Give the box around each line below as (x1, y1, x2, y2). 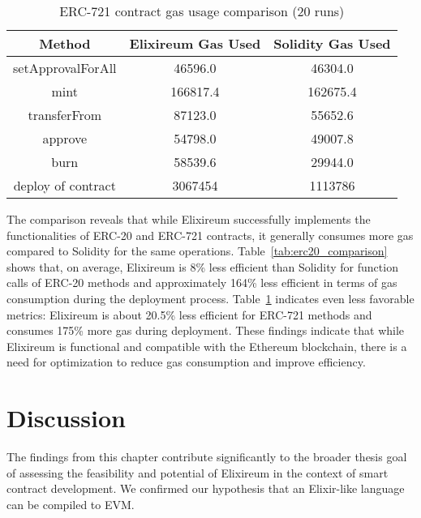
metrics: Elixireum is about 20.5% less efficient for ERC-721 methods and (6, 306, 372, 323)
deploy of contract (13, 176, 116, 195)
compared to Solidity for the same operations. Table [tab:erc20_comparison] (6, 242, 388, 259)
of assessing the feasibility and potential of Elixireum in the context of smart (6, 464, 389, 481)
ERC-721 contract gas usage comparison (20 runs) (59, 2, 345, 20)
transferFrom (28, 105, 102, 124)
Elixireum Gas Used (129, 34, 261, 53)
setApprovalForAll (13, 58, 117, 77)
